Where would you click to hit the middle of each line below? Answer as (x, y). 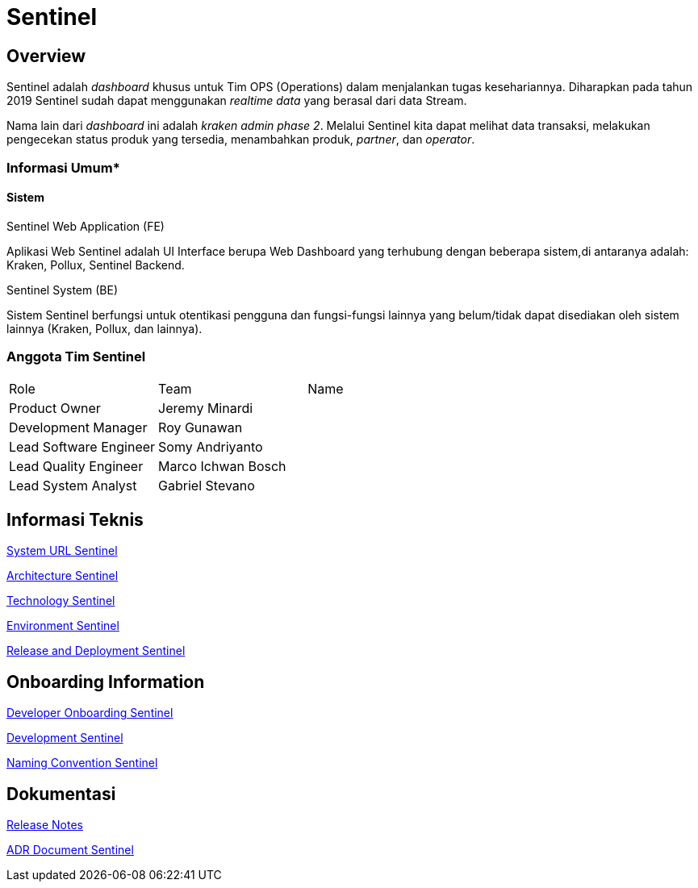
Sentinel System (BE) (62, 290)
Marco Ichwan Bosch (222, 466)
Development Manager (78, 427)
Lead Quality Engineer (76, 466)
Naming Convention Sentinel (82, 763)
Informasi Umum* (63, 167)
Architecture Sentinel (63, 576)
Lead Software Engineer (82, 446)
